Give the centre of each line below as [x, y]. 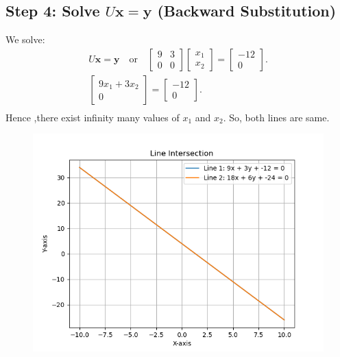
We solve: [25, 39]
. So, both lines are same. [276, 117]
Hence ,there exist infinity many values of [93, 117]
